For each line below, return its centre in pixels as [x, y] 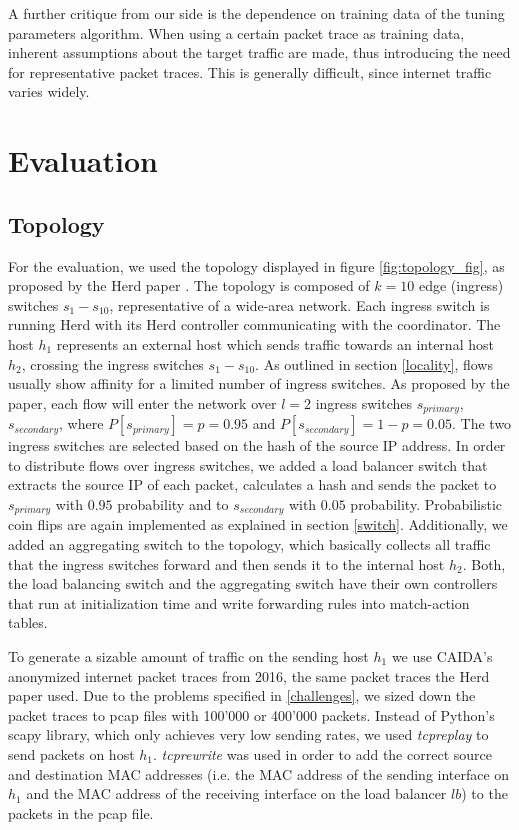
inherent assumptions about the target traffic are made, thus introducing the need [259, 52]
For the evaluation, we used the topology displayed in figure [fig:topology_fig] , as [256, 265]
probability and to [173, 503]
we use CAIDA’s [442, 655]
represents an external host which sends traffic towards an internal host [275, 343]
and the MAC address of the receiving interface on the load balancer [236, 793]
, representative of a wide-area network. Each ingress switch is [299, 304]
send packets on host [71, 753]
